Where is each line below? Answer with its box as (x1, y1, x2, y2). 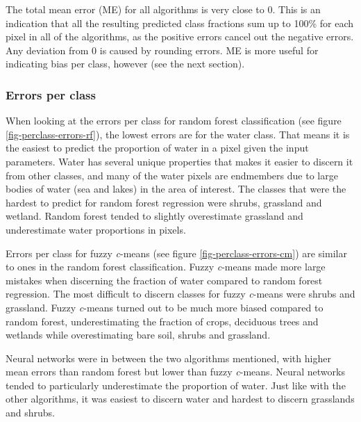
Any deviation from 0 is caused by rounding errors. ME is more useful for (6, 42, 319, 57)
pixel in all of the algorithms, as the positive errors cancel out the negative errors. (6, 29, 354, 44)
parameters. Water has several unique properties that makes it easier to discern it (6, 154, 353, 168)
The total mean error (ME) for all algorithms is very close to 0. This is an (6, 2, 321, 16)
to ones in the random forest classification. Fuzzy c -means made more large (6, 259, 326, 274)
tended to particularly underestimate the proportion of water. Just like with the (6, 378, 346, 392)
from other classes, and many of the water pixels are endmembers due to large (6, 168, 338, 182)
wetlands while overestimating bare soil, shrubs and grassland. (6, 327, 271, 342)
